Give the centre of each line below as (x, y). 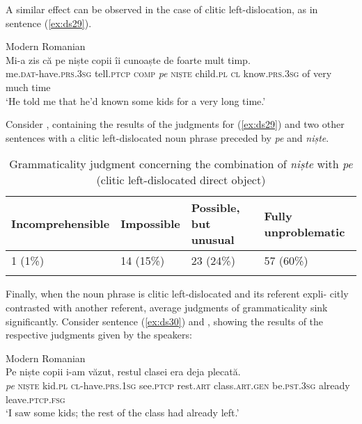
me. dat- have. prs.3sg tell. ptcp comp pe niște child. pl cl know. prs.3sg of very (169, 73)
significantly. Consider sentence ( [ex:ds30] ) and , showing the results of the (165, 321)
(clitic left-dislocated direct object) (181, 180)
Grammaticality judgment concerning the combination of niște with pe (181, 164)
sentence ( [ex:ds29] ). (49, 23)
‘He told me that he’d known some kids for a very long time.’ (136, 100)
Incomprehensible (61, 224)
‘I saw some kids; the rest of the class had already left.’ (123, 413)
